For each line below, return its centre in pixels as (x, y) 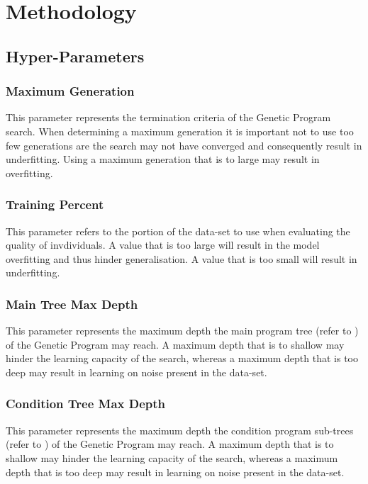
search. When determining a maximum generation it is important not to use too (180, 131)
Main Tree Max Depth (72, 304)
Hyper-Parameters (75, 56)
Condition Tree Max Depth (86, 404)
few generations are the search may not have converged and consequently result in (184, 145)
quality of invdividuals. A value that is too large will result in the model (163, 245)
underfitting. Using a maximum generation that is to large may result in (163, 159)
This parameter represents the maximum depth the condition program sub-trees (180, 430)
